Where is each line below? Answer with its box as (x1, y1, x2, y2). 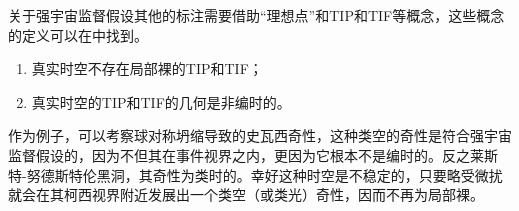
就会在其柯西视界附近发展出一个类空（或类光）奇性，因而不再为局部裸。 (8, 184, 484, 205)
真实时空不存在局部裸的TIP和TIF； (31, 58, 263, 79)
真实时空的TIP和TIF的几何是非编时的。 (31, 91, 291, 112)
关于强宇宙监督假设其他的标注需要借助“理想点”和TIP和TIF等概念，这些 (8, 5, 477, 25)
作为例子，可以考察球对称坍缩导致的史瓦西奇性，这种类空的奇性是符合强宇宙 (8, 125, 512, 146)
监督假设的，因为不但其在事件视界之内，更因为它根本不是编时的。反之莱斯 (8, 144, 498, 165)
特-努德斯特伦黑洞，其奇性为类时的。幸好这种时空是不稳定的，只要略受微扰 (8, 164, 503, 185)
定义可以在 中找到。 (21, 24, 148, 45)
